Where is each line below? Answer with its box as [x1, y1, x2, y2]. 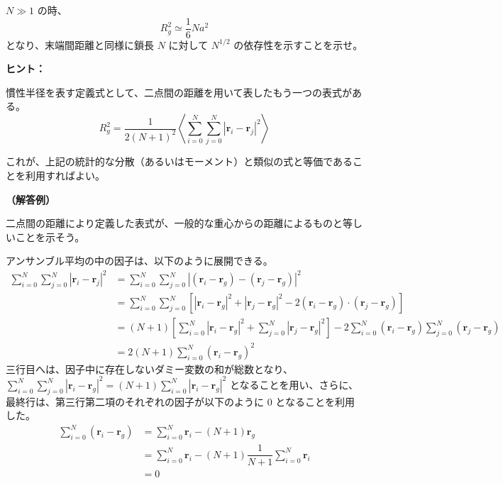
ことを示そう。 [15, 229, 85, 244]
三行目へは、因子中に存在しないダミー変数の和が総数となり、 [6, 361, 294, 376]
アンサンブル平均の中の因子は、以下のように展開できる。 [6, 253, 273, 268]
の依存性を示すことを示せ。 [233, 37, 363, 52]
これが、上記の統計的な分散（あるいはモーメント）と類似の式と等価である [6, 154, 353, 169]
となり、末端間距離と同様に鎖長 [6, 37, 155, 52]
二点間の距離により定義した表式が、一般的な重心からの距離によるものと [6, 216, 343, 231]
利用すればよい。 [25, 167, 105, 182]
